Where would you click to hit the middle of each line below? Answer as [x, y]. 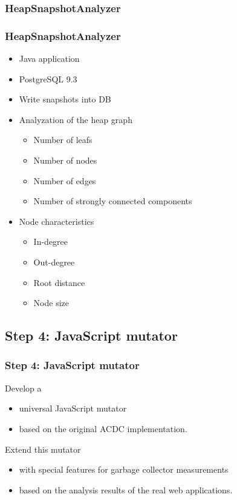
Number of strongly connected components [113, 201]
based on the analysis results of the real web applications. [126, 489]
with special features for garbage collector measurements [124, 469]
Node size [51, 303]
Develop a [23, 388]
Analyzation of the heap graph [76, 119]
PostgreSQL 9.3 [48, 78]
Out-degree [54, 262]
